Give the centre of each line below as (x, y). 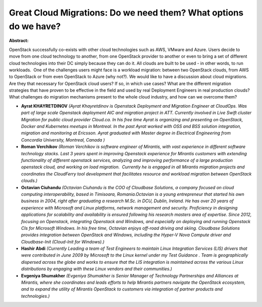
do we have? (35, 26)
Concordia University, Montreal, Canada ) (63, 140)
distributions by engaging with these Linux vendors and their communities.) (97, 269)
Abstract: (19, 41)
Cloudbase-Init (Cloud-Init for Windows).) (63, 242)
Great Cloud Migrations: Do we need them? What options (126, 13)
